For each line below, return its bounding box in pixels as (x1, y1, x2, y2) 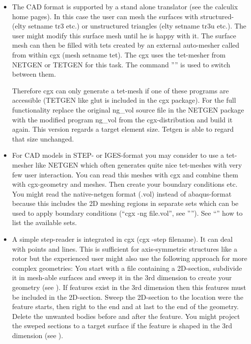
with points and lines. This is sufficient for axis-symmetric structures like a (12, 243, 237, 254)
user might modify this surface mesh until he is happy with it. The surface (12, 30, 236, 40)
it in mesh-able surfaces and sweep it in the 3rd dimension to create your (12, 272, 232, 283)
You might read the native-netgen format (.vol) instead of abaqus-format (12, 188, 232, 199)
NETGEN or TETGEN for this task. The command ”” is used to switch (12, 59, 230, 69)
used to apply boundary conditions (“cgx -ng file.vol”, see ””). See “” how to (12, 207, 243, 218)
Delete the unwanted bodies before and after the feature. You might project (12, 311, 240, 321)
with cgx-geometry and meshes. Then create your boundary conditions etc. (12, 179, 238, 189)
